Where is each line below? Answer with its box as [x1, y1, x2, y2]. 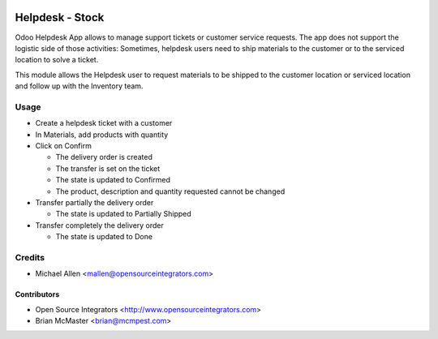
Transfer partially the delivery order [35, 197, 154, 207]
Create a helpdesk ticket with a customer [35, 118, 173, 128]
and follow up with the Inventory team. [15, 81, 144, 91]
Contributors [15, 290, 60, 299]
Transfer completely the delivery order [35, 220, 164, 230]
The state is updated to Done [55, 232, 153, 242]
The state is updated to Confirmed [55, 175, 170, 185]
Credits [15, 251, 45, 263]
